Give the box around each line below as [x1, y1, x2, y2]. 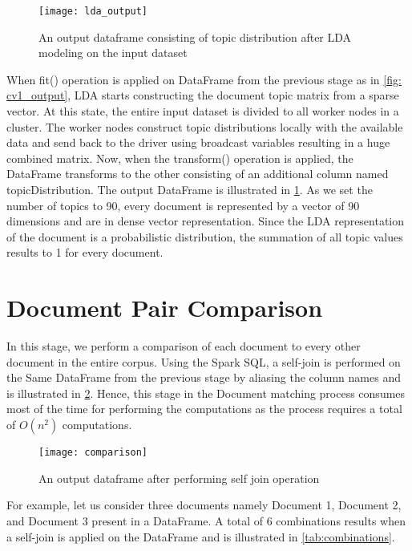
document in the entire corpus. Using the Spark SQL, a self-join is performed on [6, 353, 401, 370]
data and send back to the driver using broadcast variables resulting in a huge [6, 134, 390, 151]
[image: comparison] [38, 447, 148, 459]
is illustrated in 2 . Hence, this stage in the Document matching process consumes [6, 384, 406, 401]
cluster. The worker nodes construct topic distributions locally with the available [6, 118, 403, 135]
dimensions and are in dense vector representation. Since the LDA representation [6, 213, 405, 229]
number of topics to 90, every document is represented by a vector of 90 [6, 196, 360, 213]
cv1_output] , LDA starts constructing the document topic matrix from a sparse [6, 87, 399, 103]
